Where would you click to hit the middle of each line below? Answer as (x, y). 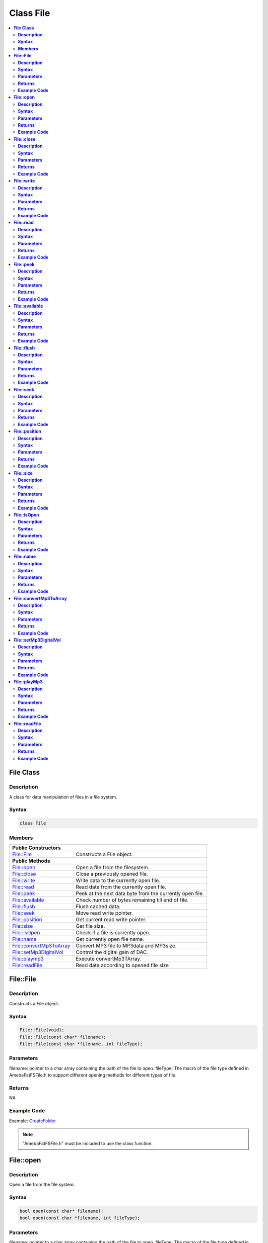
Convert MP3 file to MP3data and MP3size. (126, 946)
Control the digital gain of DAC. (112, 952)
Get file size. (90, 926)
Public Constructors (36, 848)
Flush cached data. (98, 906)
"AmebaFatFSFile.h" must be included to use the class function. (88, 1144)
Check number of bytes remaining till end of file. (132, 900)
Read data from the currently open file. (121, 887)
